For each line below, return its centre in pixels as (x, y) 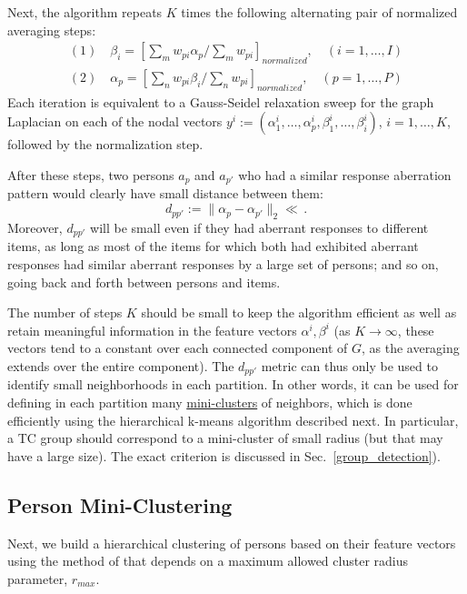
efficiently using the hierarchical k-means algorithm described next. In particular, (233, 420)
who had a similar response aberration (345, 175)
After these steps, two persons (91, 175)
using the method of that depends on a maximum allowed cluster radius (208, 561)
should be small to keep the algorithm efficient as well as (299, 312)
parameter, (38, 578)
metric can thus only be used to (349, 365)
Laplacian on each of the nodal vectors (115, 121)
